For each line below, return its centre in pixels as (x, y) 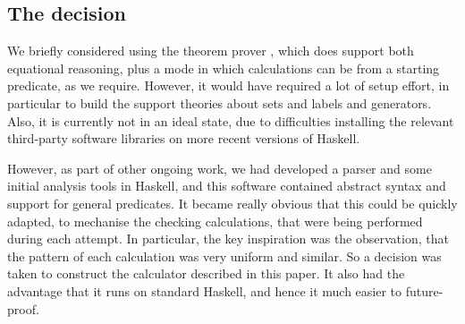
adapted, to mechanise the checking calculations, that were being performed (215, 221)
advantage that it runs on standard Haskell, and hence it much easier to (205, 290)
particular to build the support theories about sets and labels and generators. (220, 102)
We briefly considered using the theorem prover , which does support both (211, 51)
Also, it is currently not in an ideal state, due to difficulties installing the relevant (231, 120)
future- (424, 290)
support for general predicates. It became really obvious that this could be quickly (232, 203)
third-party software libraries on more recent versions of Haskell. (184, 138)
